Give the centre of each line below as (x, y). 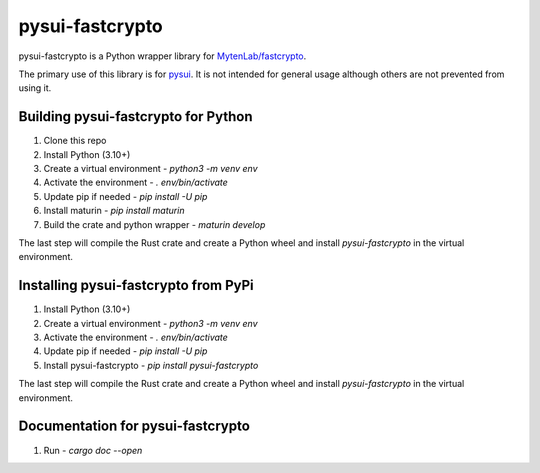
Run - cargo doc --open (93, 450)
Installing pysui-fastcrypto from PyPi (136, 285)
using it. (35, 88)
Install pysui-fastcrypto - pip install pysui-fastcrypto (151, 365)
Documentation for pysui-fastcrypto (134, 426)
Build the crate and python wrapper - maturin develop (154, 224)
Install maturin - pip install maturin (114, 211)
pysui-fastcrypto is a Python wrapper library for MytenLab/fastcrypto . (162, 56)
